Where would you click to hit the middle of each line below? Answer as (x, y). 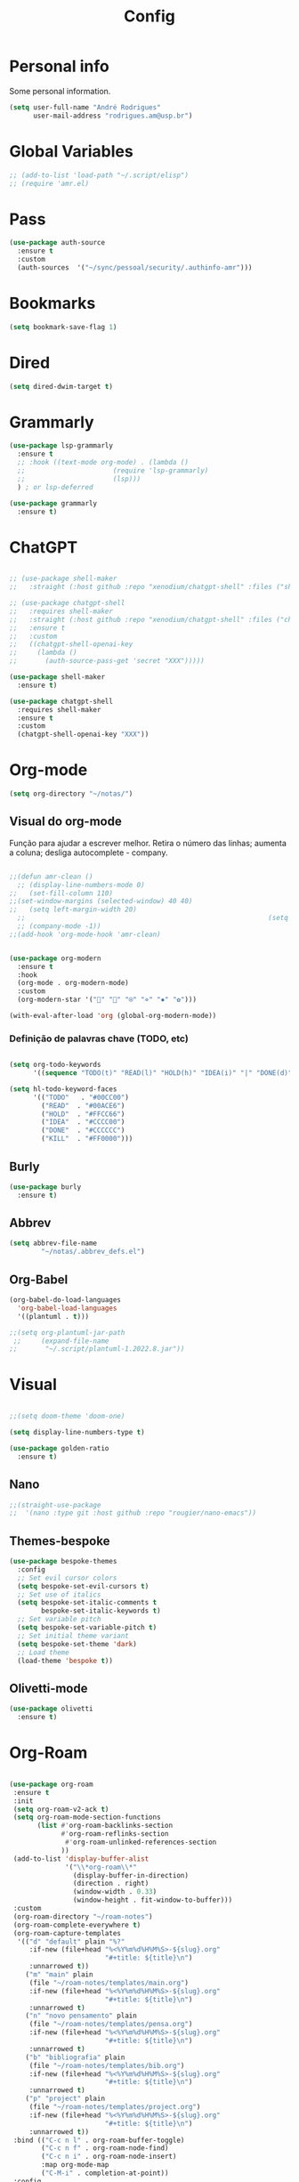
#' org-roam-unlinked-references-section (141, 1843)
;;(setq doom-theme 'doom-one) (67, 1417)
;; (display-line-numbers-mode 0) (81, 885)
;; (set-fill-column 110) (61, 893)
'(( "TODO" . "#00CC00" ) (81, 1097)
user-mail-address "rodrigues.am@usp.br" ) (113, 116)
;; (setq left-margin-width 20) (73, 909)
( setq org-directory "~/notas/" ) (71, 794)
